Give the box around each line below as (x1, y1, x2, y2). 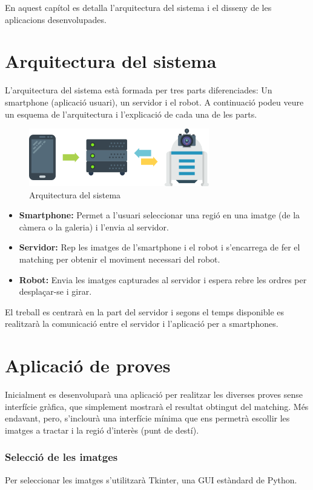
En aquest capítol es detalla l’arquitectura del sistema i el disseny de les (5, 1, 272, 13)
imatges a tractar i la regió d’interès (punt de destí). (5, 423, 199, 436)
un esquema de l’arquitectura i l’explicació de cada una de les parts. (5, 107, 257, 120)
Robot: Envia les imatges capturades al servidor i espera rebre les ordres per (19, 273, 307, 286)
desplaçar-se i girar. (19, 285, 92, 298)
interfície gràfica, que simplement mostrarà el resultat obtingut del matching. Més (5, 400, 309, 412)
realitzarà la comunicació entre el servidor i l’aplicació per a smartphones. (5, 317, 278, 330)
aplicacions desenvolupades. (5, 13, 107, 25)
